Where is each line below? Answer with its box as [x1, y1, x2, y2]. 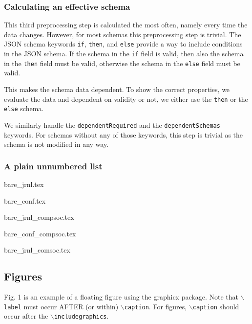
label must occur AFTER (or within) [4, 301, 119, 311]
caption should [192, 301, 239, 311]
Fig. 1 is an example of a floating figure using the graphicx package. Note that [4, 292, 238, 302]
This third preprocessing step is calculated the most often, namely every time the [4, 20, 248, 30]
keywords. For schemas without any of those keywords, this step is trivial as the [4, 129, 243, 139]
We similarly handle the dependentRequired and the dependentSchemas [4, 119, 220, 130]
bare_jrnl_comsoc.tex [4, 245, 70, 255]
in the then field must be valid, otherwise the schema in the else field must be [4, 58, 240, 68]
